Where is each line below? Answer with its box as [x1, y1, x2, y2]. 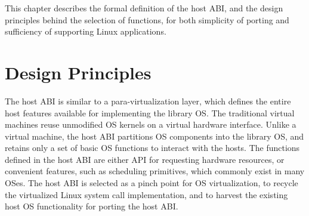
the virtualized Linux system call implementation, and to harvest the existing [5, 188, 288, 200]
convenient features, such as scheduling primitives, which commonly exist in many [5, 165, 305, 177]
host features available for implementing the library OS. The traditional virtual [5, 106, 295, 119]
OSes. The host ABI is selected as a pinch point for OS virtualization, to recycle [5, 177, 298, 189]
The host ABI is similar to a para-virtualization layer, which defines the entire [5, 94, 291, 107]
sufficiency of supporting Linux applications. [5, 25, 166, 38]
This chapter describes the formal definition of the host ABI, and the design [5, 2, 283, 14]
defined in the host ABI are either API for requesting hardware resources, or [5, 153, 285, 165]
